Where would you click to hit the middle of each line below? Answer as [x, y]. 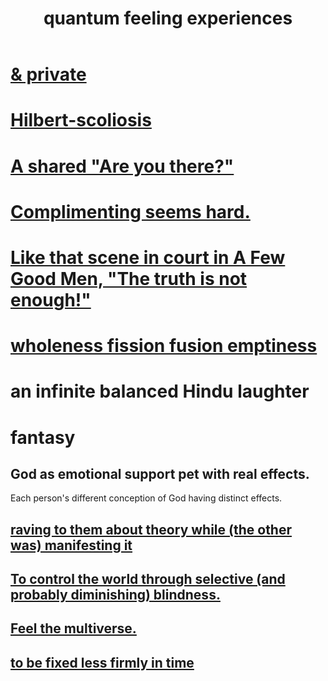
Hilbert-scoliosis [81, 120]
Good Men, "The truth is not [129, 278]
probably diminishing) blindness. [115, 595]
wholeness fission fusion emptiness [164, 346]
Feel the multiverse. [73, 628]
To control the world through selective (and [148, 579]
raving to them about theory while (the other [151, 529]
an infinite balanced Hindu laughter [160, 391]
